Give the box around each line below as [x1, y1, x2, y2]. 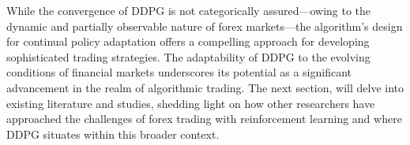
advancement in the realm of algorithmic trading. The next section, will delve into [6, 79, 404, 95]
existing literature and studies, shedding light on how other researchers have [6, 95, 375, 111]
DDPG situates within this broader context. [6, 125, 220, 142]
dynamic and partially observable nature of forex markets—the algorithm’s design [6, 17, 403, 34]
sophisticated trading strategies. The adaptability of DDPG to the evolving [6, 48, 371, 65]
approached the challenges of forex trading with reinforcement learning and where [6, 110, 402, 127]
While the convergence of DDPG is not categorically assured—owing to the [6, 2, 371, 18]
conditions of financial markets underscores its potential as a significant [6, 64, 352, 80]
